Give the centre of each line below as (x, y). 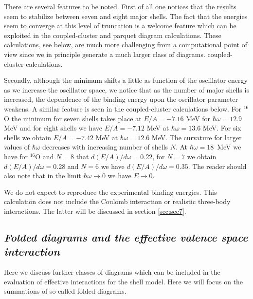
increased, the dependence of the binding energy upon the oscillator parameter (121, 99)
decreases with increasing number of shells (105, 147)
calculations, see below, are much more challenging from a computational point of (126, 45)
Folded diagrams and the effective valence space (126, 237)
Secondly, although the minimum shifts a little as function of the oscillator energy (126, 80)
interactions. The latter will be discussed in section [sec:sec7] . (95, 211)
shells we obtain (27, 137)
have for (16, 156)
